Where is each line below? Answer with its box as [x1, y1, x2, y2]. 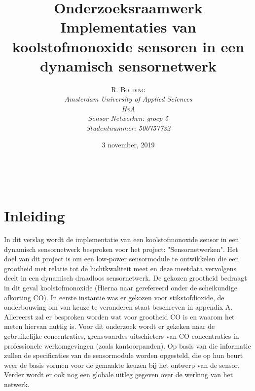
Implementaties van [60, 17, 196, 37]
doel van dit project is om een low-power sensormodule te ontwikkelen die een [4, 253, 239, 264]
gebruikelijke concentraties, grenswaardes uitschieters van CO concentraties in [4, 330, 239, 341]
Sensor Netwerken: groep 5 [88, 113, 169, 123]
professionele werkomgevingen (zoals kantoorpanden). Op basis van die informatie [4, 340, 251, 351]
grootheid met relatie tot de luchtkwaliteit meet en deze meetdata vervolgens [4, 263, 237, 273]
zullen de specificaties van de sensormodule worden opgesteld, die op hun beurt [4, 350, 243, 360]
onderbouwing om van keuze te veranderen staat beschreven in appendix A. [4, 302, 233, 312]
